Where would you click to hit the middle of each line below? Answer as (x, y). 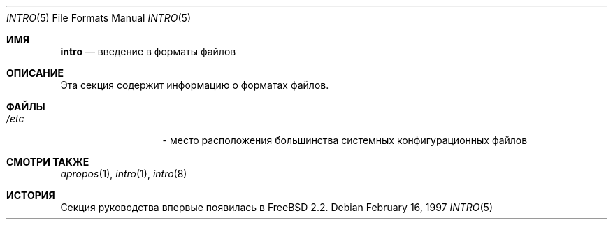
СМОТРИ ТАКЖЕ (48, 162)
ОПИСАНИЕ (35, 73)
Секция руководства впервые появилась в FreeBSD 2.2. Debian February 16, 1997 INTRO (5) (277, 207)
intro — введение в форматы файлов (148, 51)
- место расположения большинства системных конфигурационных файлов (345, 140)
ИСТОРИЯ (31, 195)
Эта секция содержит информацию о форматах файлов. (195, 85)
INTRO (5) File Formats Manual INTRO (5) (99, 18)
